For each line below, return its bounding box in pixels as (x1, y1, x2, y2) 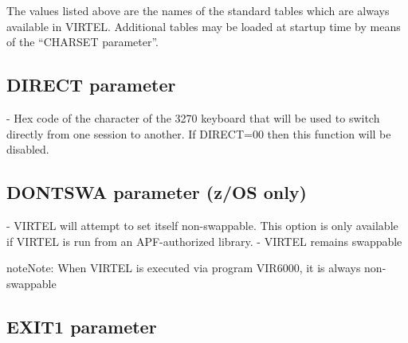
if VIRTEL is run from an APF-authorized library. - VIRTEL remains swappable (6, 232, 402, 249)
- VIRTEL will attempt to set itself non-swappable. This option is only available (6, 216, 398, 233)
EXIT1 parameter (6, 314, 157, 338)
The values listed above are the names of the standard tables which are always (6, 2, 390, 18)
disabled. (6, 141, 49, 158)
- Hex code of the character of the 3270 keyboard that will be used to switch (6, 109, 380, 126)
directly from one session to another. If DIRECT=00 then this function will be (6, 125, 391, 142)
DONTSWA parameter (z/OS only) (6, 180, 307, 205)
